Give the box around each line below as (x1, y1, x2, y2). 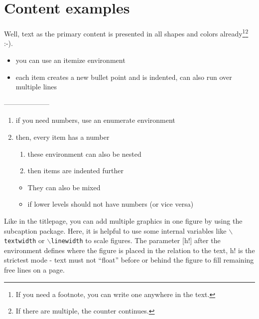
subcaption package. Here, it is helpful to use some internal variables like (4, 225, 227, 236)
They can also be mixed (27, 182, 101, 192)
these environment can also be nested (27, 148, 141, 159)
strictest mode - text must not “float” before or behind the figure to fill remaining (4, 255, 254, 265)
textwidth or (4, 235, 45, 246)
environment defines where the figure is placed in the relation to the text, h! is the (4, 245, 255, 255)
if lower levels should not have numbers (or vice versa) (27, 199, 194, 209)
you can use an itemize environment (15, 54, 126, 65)
